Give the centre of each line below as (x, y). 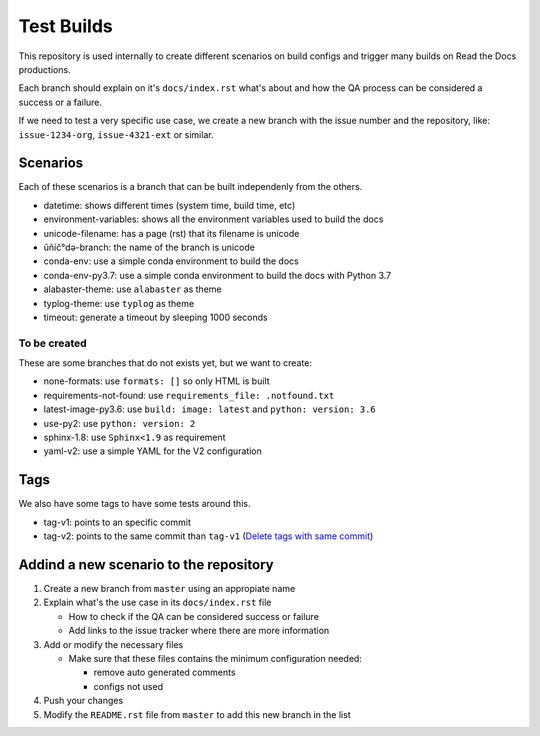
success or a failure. (60, 102)
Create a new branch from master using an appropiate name (169, 588)
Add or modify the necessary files (113, 644)
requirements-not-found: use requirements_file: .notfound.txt (189, 395)
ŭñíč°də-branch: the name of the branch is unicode (149, 247)
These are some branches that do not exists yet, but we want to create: (165, 363)
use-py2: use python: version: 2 (119, 423)
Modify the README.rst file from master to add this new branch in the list (197, 714)
